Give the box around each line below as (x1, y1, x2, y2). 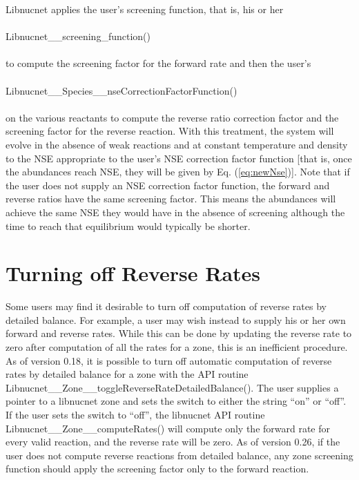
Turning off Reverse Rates (6, 259, 261, 287)
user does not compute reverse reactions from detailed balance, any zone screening (6, 448, 353, 462)
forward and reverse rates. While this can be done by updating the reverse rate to (6, 326, 352, 340)
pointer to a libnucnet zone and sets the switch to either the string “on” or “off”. (6, 394, 347, 408)
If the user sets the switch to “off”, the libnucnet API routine (6, 407, 265, 421)
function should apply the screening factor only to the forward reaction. (6, 461, 309, 476)
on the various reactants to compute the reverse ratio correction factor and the (6, 110, 339, 124)
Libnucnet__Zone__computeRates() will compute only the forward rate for (6, 421, 331, 435)
